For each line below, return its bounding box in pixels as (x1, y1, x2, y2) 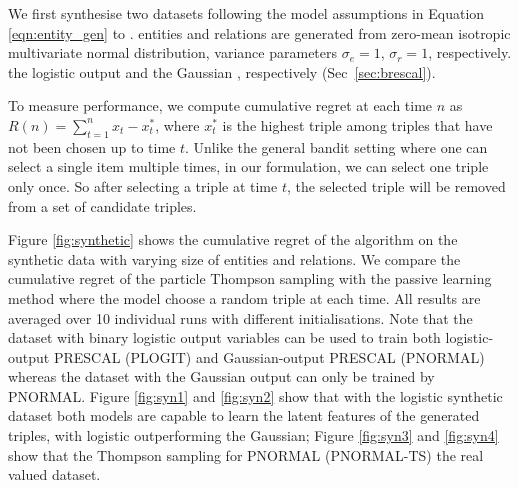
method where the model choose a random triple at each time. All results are (8, 287, 481, 308)
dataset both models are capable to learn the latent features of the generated (8, 405, 480, 426)
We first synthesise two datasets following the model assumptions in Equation (8, 3, 485, 23)
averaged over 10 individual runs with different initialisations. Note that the (8, 307, 473, 328)
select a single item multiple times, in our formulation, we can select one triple (8, 156, 489, 177)
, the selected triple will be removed (286, 175, 506, 196)
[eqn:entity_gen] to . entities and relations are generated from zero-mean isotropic (8, 22, 511, 43)
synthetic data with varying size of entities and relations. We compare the (8, 248, 461, 269)
